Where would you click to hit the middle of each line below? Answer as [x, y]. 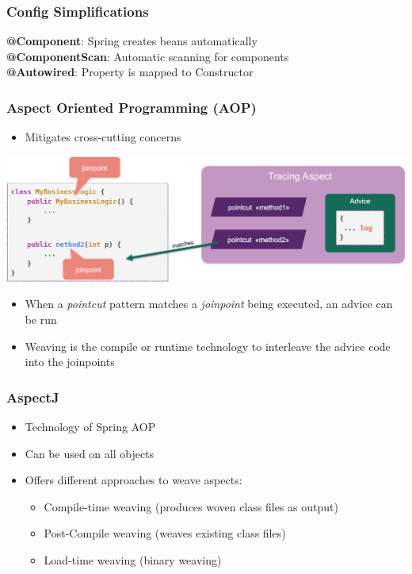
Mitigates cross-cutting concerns [103, 137]
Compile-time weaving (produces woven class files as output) [191, 506]
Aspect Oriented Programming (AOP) [132, 107]
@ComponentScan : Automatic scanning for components [148, 56]
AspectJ [33, 397]
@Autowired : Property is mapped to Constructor [130, 72]
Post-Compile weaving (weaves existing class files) [165, 533]
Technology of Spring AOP [90, 426]
